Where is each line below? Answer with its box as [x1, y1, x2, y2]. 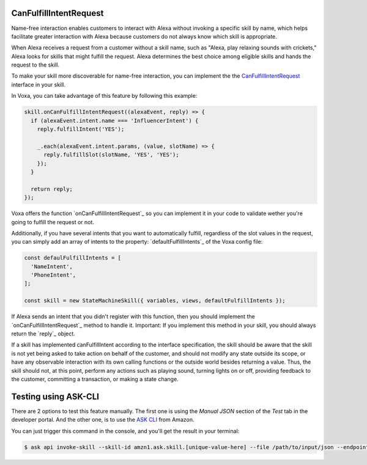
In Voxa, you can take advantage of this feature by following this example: [11, 92, 198, 100]
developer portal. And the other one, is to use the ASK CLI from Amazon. [11, 416, 195, 423]
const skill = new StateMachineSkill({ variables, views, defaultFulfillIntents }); [24, 297, 286, 304]
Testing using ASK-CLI [11, 391, 99, 401]
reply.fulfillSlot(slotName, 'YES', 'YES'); [43, 152, 180, 158]
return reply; [31, 185, 73, 192]
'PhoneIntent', [31, 272, 76, 279]
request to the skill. [11, 61, 60, 68]
